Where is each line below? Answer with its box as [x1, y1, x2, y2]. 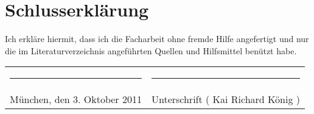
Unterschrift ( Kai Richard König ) [151, 92, 300, 107]
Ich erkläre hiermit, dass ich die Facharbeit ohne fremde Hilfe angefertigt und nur [5, 32, 309, 45]
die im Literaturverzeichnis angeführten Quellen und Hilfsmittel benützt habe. [5, 44, 297, 57]
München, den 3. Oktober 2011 [10, 92, 142, 107]
